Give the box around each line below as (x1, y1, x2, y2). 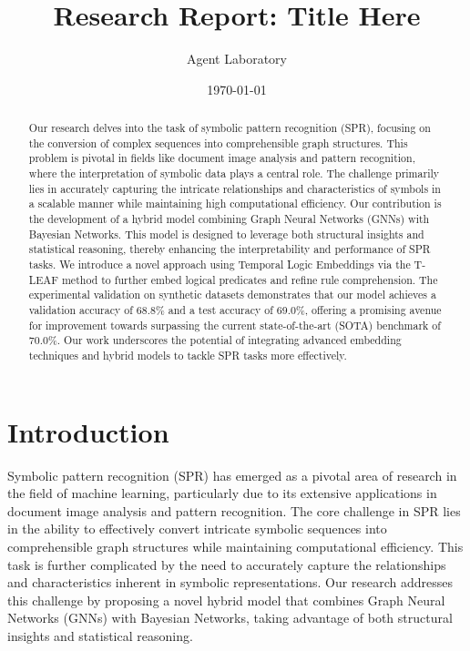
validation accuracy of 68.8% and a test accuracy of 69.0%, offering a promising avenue (28, 301, 442, 317)
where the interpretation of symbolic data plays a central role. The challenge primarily (28, 166, 440, 181)
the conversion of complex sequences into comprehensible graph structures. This (28, 135, 408, 150)
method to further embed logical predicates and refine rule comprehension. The (61, 271, 438, 287)
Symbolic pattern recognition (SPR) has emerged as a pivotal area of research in (7, 465, 457, 484)
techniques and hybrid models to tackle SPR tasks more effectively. (28, 347, 347, 362)
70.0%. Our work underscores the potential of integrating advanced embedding (28, 332, 402, 348)
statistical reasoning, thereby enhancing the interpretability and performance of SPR (28, 241, 431, 257)
